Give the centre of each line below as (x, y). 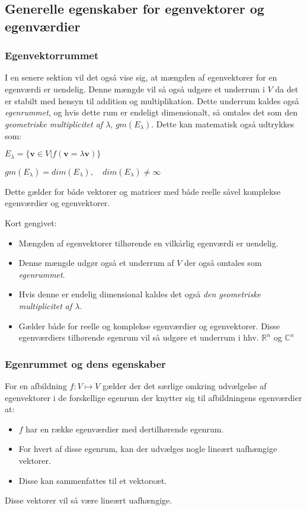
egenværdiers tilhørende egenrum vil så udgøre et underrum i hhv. (139, 337)
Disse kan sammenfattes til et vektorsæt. (93, 480)
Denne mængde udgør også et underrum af (96, 263)
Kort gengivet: (31, 223)
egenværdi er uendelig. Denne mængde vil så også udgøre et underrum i (135, 89)
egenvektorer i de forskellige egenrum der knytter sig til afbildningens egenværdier (153, 397)
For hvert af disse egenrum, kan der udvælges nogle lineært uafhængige (148, 449)
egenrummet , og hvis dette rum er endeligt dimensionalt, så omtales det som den (151, 112)
